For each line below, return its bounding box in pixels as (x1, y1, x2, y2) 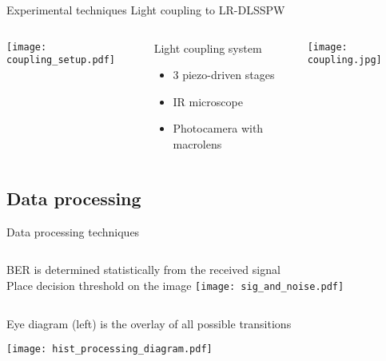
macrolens (173, 135, 222, 152)
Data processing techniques (6, 223, 140, 240)
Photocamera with (173, 120, 264, 137)
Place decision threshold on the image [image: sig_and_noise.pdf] (6, 276, 344, 293)
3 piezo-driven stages (173, 66, 275, 83)
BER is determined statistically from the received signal (6, 261, 281, 278)
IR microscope (173, 93, 243, 109)
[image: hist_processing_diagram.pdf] (6, 343, 213, 355)
